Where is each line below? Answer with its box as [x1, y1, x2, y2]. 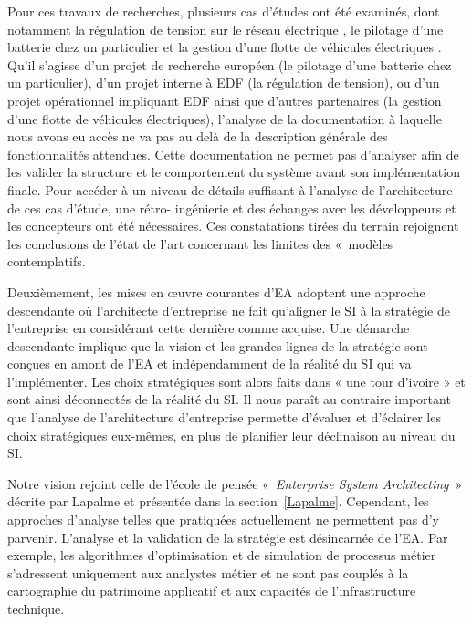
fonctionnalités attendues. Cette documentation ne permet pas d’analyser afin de [7, 144, 459, 163]
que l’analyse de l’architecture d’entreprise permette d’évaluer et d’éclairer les [7, 408, 441, 427]
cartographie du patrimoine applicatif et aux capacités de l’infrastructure [7, 581, 416, 600]
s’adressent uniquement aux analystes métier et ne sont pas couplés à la [7, 563, 409, 582]
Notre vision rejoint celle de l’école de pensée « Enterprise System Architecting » [7, 473, 463, 493]
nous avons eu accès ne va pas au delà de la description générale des [7, 127, 388, 146]
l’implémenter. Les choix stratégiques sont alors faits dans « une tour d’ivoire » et [7, 371, 466, 390]
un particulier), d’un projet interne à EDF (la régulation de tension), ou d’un [7, 73, 440, 92]
